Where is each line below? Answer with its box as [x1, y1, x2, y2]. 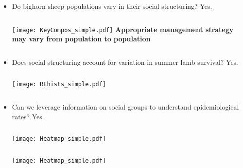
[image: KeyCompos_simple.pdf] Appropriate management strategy [12, 24, 234, 34]
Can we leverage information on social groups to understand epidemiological [12, 102, 239, 112]
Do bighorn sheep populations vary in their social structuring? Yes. [12, 1, 212, 11]
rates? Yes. [12, 111, 44, 121]
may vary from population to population [12, 34, 151, 44]
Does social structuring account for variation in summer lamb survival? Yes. [12, 56, 239, 67]
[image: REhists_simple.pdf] [12, 81, 106, 88]
